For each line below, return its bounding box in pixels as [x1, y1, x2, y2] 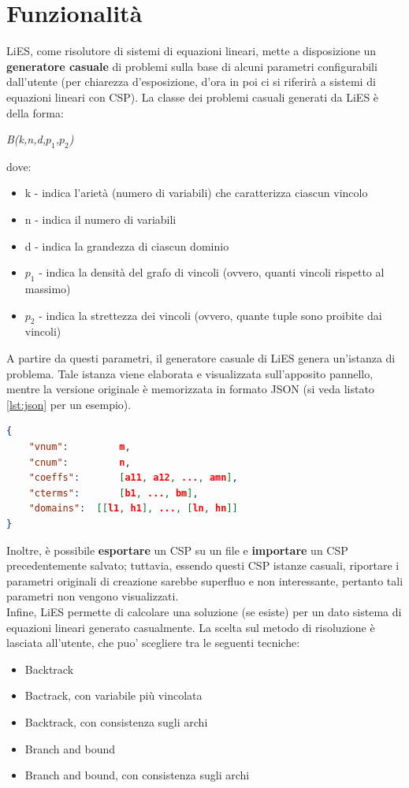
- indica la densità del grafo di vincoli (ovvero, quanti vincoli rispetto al [39, 264, 385, 281]
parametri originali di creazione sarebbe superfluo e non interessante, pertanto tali [6, 572, 403, 589]
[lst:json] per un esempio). [6, 396, 132, 412]
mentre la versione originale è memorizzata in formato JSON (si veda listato [6, 381, 374, 397]
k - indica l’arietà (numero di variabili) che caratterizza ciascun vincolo [24, 184, 368, 201]
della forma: [6, 104, 64, 121]
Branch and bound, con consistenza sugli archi [24, 767, 250, 783]
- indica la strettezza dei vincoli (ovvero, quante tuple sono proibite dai [39, 307, 382, 323]
